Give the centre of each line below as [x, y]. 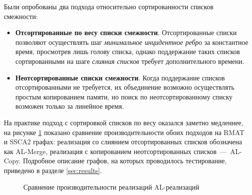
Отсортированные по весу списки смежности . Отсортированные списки [126, 32]
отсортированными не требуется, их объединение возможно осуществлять [125, 87]
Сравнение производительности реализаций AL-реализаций [111, 186]
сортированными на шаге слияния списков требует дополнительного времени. [130, 61]
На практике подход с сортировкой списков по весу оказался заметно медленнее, [124, 122]
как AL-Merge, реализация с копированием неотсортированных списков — [116, 151]
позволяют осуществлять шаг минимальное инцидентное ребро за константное [132, 42]
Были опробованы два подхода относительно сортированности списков [109, 6]
